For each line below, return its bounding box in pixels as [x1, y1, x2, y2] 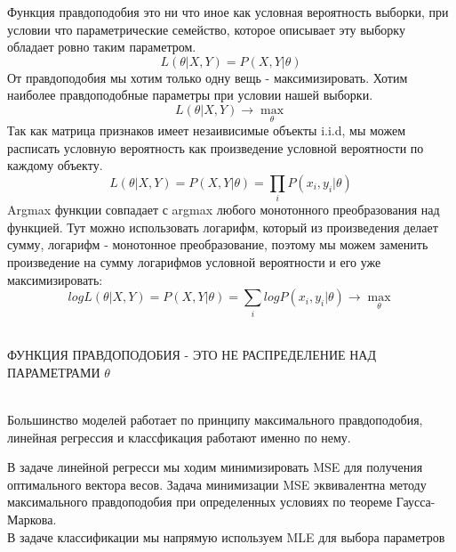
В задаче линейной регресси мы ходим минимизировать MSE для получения [7, 458, 423, 476]
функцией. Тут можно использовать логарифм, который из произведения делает [7, 217, 438, 236]
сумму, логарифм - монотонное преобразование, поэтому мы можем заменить [7, 235, 428, 254]
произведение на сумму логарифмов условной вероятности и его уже [7, 253, 381, 272]
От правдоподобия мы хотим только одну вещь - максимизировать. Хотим [7, 68, 408, 86]
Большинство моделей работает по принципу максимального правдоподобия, [7, 410, 423, 428]
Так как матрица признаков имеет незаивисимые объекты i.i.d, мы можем [7, 121, 406, 140]
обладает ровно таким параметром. [7, 37, 196, 56]
